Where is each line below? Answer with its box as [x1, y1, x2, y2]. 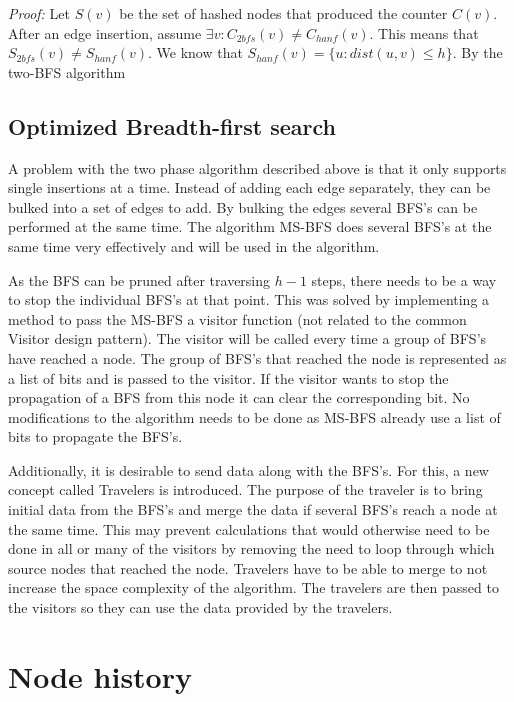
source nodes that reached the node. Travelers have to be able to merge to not [8, 557, 488, 578]
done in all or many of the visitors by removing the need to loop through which [8, 538, 495, 559]
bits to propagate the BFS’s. [8, 426, 183, 447]
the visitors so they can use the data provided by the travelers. [8, 597, 393, 618]
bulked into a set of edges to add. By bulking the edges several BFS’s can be [8, 196, 478, 217]
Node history [8, 655, 192, 696]
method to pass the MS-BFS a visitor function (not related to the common [8, 308, 467, 329]
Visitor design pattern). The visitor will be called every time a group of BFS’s [8, 328, 487, 349]
